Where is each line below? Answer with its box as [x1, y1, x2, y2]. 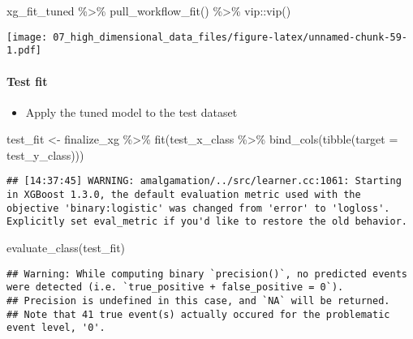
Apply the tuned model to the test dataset [25, 103, 238, 120]
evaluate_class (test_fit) [6, 239, 126, 256]
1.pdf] [6, 45, 41, 57]
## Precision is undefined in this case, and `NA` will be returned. [6, 295, 390, 307]
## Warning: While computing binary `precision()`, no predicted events [6, 268, 407, 280]
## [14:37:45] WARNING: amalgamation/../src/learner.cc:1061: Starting [6, 175, 402, 187]
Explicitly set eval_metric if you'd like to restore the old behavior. [6, 216, 407, 228]
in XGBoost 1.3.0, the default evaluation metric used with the [6, 189, 361, 201]
